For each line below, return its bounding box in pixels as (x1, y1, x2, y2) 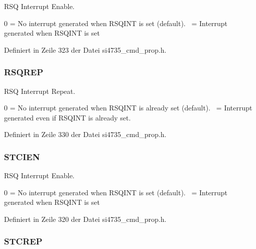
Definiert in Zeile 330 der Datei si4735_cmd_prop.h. (4, 129, 167, 140)
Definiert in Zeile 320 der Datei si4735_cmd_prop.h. (4, 213, 167, 224)
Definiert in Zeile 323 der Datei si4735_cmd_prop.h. (4, 44, 167, 55)
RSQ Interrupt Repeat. (4, 85, 75, 96)
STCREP (4, 235, 43, 247)
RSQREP (4, 66, 44, 78)
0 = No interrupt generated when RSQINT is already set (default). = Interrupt (4, 102, 252, 113)
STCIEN (4, 150, 40, 163)
